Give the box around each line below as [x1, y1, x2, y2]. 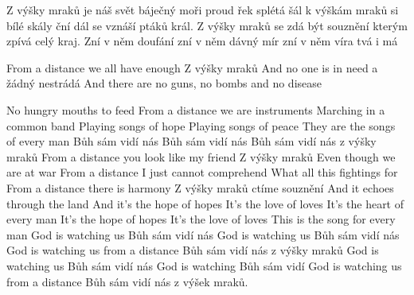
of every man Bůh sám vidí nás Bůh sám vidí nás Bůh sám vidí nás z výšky [6, 133, 377, 149]
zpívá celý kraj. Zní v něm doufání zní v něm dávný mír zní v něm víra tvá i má [6, 33, 398, 49]
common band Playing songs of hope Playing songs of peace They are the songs [6, 117, 396, 134]
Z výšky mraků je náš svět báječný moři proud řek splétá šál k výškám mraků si [6, 2, 399, 17]
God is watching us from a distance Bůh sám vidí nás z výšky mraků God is [6, 242, 379, 258]
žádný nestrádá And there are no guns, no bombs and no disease [6, 75, 322, 91]
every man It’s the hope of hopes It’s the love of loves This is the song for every [6, 211, 396, 227]
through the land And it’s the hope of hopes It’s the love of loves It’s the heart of [6, 195, 404, 212]
